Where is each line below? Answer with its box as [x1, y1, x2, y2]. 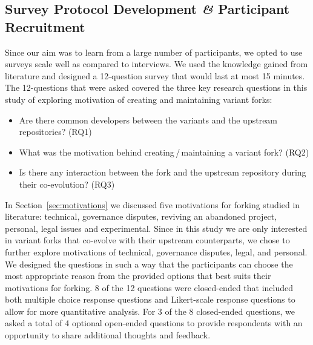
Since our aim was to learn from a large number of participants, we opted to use [5, 45, 303, 58]
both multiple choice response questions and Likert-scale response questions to [5, 293, 295, 306]
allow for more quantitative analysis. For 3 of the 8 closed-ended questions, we [5, 304, 295, 317]
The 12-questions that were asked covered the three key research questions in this [5, 81, 308, 94]
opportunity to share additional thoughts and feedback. [5, 329, 211, 341]
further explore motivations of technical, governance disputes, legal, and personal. [5, 245, 308, 258]
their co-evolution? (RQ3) [19, 177, 115, 190]
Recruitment [5, 17, 85, 36]
